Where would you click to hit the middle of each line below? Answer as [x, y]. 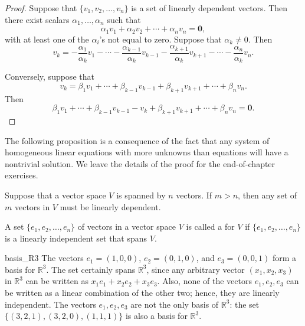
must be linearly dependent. [110, 206]
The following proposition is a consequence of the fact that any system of [137, 140]
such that [124, 19]
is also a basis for [156, 316]
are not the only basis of [175, 304]
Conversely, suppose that [50, 76]
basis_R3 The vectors [44, 258]
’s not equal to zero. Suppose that [160, 39]
